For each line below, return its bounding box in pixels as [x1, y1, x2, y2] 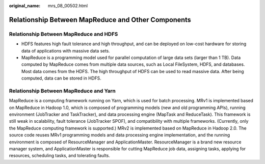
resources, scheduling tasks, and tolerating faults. [9, 153, 110, 159]
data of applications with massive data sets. [21, 48, 110, 54]
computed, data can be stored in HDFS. [21, 75, 102, 81]
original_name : [9, 3, 41, 8]
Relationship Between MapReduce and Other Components [9, 15, 191, 24]
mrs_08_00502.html [48, 3, 88, 8]
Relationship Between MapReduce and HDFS [9, 30, 118, 37]
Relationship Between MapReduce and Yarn [9, 87, 116, 94]
